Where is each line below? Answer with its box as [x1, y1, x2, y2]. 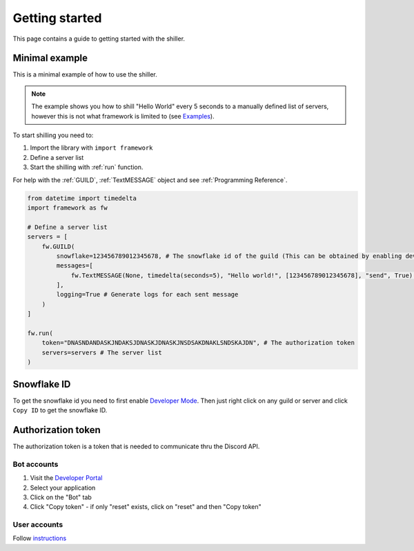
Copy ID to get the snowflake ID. [12, 406, 108, 414]
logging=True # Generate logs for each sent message [56, 290, 239, 299]
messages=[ [56, 262, 93, 270]
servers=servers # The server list [41, 348, 162, 357]
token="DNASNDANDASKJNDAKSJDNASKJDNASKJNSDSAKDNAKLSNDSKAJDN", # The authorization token [41, 339, 355, 347]
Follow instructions [12, 534, 67, 543]
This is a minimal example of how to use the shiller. [12, 70, 158, 79]
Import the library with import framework [30, 143, 153, 152]
